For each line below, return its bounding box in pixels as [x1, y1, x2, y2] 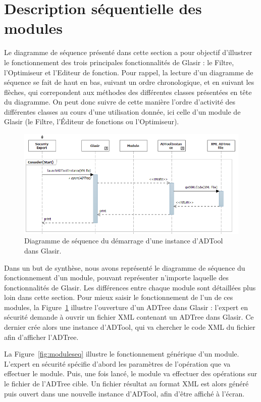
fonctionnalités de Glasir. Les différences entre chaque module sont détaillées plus [4, 282, 256, 292]
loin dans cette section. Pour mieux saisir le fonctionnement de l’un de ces [4, 292, 233, 303]
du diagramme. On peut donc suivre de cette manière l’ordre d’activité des [4, 96, 236, 107]
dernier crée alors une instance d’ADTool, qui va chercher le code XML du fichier [4, 322, 255, 332]
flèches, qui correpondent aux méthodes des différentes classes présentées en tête [4, 86, 252, 97]
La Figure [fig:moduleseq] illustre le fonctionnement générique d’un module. [4, 348, 239, 359]
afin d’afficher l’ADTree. [4, 331, 79, 342]
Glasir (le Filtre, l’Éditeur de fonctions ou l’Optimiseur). [4, 116, 179, 127]
